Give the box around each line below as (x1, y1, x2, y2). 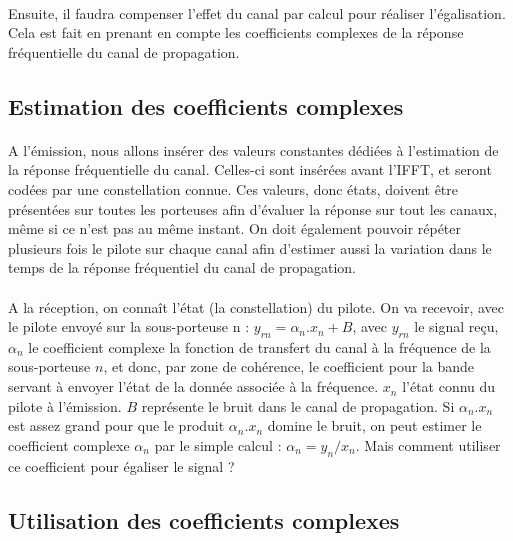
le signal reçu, (414, 316, 499, 337)
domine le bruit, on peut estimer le (267, 415, 482, 436)
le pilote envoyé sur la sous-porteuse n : (8, 316, 250, 337)
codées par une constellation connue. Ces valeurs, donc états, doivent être (8, 178, 459, 199)
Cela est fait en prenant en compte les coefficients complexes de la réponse (8, 22, 464, 43)
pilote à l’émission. (8, 395, 122, 416)
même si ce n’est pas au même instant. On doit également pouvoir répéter (8, 218, 462, 239)
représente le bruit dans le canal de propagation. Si (141, 395, 455, 416)
